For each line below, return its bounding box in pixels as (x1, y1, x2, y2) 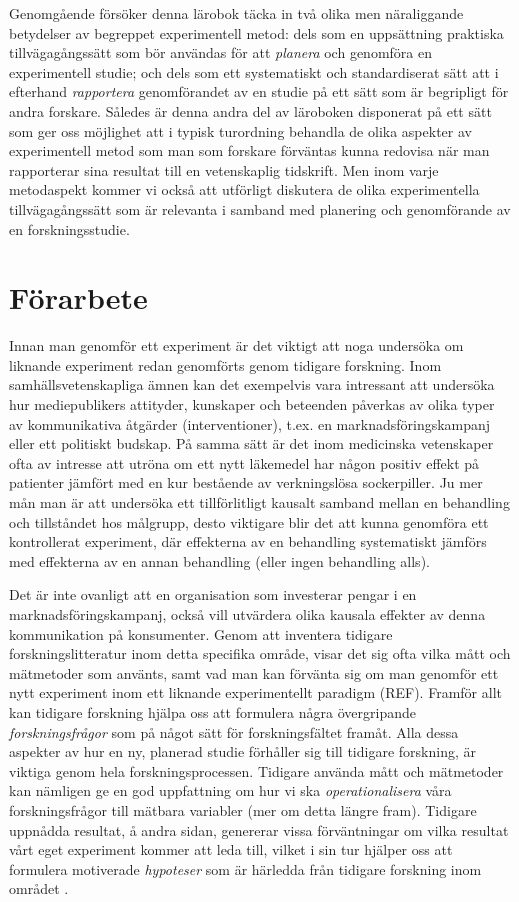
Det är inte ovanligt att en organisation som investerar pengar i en (9, 584, 417, 605)
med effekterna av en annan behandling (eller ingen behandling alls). (9, 550, 430, 571)
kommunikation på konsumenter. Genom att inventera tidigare (9, 623, 393, 644)
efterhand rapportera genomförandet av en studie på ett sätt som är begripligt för (9, 81, 509, 102)
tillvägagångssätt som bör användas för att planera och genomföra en (9, 42, 432, 63)
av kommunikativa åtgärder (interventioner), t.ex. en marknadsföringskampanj (9, 413, 491, 434)
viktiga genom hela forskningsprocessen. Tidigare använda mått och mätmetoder (9, 760, 504, 781)
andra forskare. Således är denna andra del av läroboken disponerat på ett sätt (9, 100, 492, 121)
